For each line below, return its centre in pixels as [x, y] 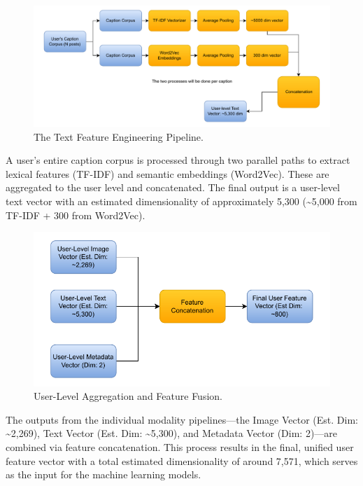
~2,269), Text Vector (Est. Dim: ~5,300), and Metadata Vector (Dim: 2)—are [172, 433]
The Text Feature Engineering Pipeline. [119, 136]
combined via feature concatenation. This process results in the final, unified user [180, 447]
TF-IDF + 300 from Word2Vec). [76, 215]
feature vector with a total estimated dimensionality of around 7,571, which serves [182, 460]
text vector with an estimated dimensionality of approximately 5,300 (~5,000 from [181, 201]
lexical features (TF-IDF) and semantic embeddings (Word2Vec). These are [168, 173]
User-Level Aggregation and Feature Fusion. [128, 396]
